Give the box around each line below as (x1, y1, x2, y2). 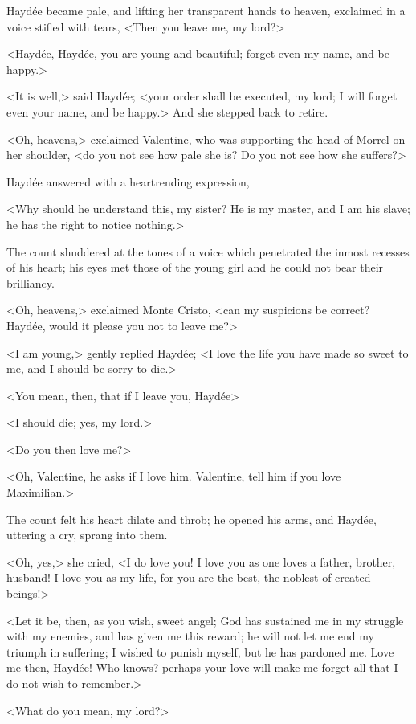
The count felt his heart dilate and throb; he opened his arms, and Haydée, (6, 510, 377, 527)
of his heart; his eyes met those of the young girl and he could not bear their (6, 259, 384, 276)
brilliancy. (6, 274, 55, 291)
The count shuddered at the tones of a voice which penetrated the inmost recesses (6, 243, 410, 260)
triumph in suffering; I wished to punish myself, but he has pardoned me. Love (6, 643, 394, 660)
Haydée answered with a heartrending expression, (6, 173, 250, 190)
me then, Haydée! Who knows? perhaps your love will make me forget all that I (6, 659, 398, 676)
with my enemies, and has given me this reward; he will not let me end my (6, 628, 374, 644)
